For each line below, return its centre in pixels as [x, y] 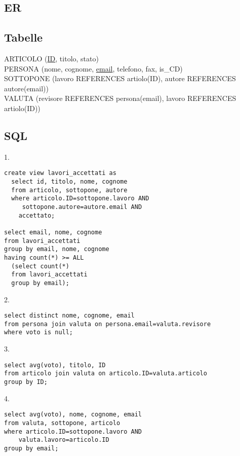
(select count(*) [40, 266]
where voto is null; [39, 332]
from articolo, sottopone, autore [69, 190]
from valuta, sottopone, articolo [62, 423]
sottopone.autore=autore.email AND [82, 207]
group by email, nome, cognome [57, 249]
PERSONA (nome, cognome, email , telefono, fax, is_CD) [93, 68]
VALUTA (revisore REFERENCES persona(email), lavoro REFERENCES [120, 98]
